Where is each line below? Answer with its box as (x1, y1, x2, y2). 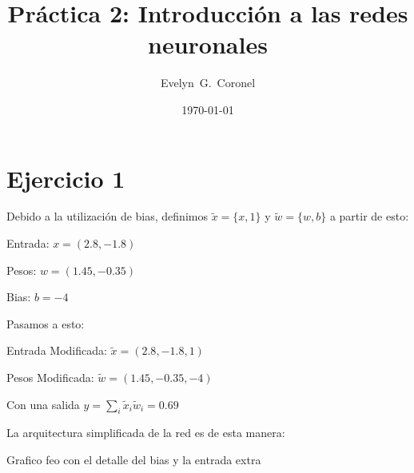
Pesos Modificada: (6, 369, 94, 385)
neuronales (148, 28, 268, 61)
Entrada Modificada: (6, 342, 107, 359)
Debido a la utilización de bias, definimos (6, 208, 208, 225)
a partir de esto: (329, 208, 409, 225)
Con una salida (6, 395, 80, 412)
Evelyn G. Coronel (160, 74, 256, 91)
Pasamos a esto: (6, 315, 85, 332)
